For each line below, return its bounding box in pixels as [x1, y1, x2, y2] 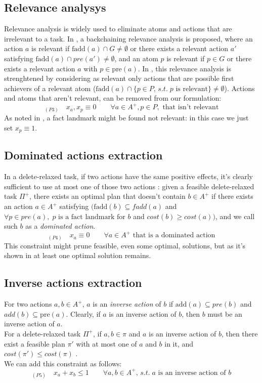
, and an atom [114, 53, 158, 63]
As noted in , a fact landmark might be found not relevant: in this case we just [4, 112, 249, 122]
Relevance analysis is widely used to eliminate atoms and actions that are [4, 23, 232, 34]
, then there [221, 328, 258, 338]
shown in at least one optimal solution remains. [4, 250, 151, 261]
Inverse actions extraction [4, 275, 142, 290]
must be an [207, 308, 242, 319]
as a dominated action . [25, 221, 96, 231]
